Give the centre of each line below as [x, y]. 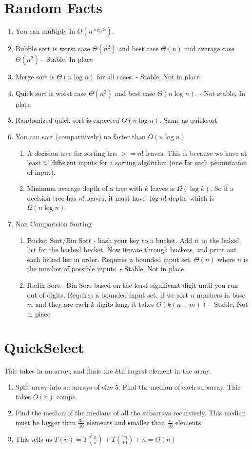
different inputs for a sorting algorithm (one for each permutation [149, 162]
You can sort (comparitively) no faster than [80, 136]
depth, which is [192, 197]
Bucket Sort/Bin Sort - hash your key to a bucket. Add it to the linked [133, 240]
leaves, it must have [116, 197]
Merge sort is [35, 77]
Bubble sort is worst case [53, 48]
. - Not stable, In [220, 93]
